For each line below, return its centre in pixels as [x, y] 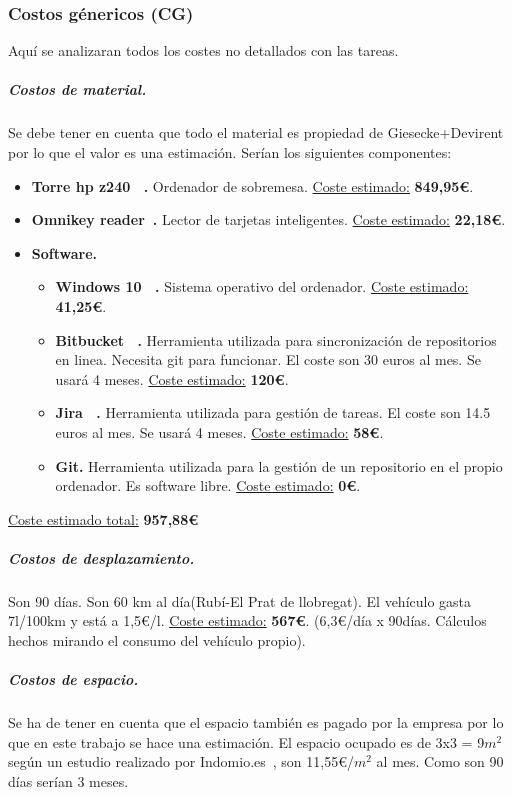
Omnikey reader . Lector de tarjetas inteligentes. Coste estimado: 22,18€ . [268, 219]
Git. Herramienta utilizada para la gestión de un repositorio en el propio [279, 465]
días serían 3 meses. [68, 780]
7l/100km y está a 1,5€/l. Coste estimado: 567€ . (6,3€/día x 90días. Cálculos [247, 620]
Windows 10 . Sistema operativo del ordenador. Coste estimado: [262, 286]
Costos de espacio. [73, 679]
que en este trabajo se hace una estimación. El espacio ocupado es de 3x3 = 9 [246, 741]
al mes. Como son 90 [440, 761]
